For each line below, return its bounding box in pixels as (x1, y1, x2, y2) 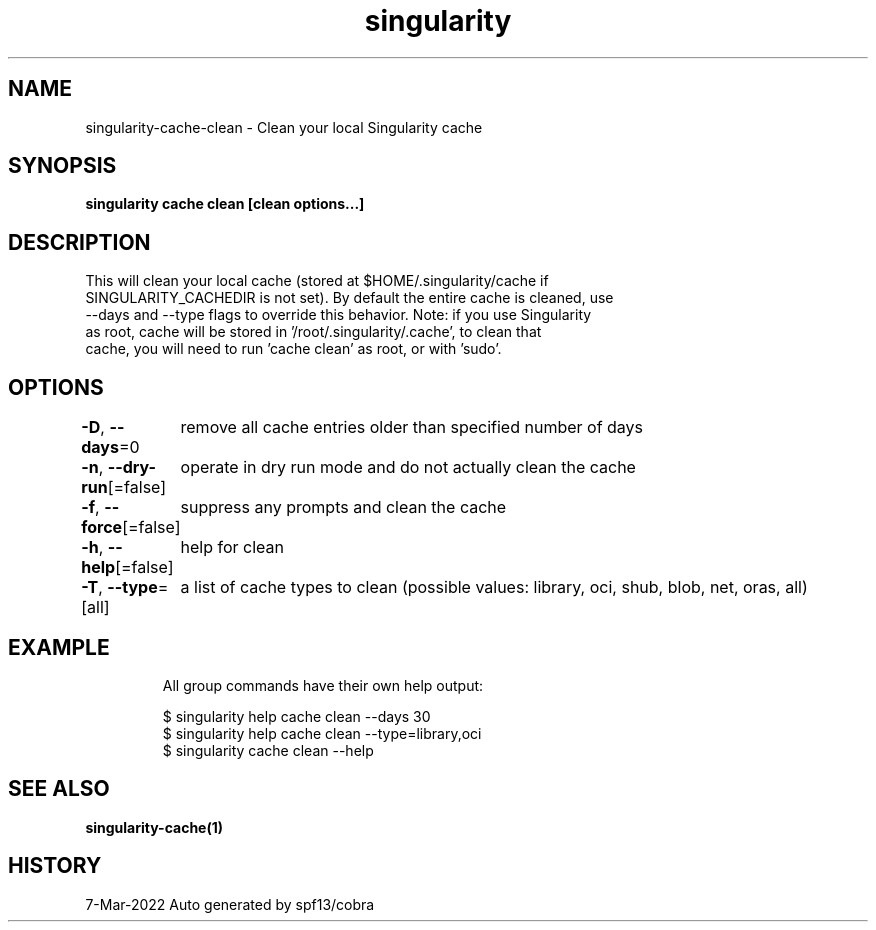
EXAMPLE (8, 634, 110, 660)
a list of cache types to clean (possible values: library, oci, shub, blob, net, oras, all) (180, 577, 808, 598)
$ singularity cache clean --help (162, 741, 374, 759)
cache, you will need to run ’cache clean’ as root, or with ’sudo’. (85, 340, 502, 358)
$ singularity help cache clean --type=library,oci (162, 724, 482, 742)
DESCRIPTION (8, 229, 151, 255)
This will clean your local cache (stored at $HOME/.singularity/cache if (85, 272, 549, 290)
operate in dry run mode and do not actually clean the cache (180, 457, 636, 478)
